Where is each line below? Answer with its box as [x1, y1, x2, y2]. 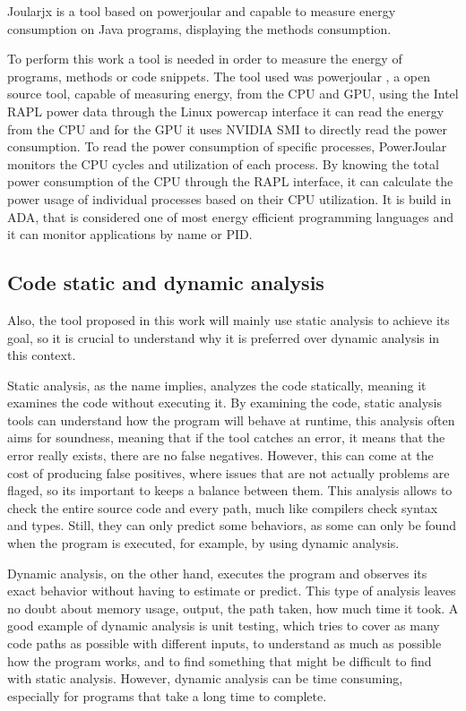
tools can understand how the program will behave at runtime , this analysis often [7, 410, 455, 429]
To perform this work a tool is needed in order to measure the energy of [7, 49, 402, 68]
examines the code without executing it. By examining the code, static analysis [7, 393, 443, 412]
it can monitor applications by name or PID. [7, 225, 253, 244]
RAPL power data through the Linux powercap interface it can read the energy [7, 101, 444, 120]
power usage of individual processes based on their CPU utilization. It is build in [7, 189, 452, 208]
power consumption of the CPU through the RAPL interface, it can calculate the [7, 172, 453, 191]
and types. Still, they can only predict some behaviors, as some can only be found [7, 516, 456, 535]
